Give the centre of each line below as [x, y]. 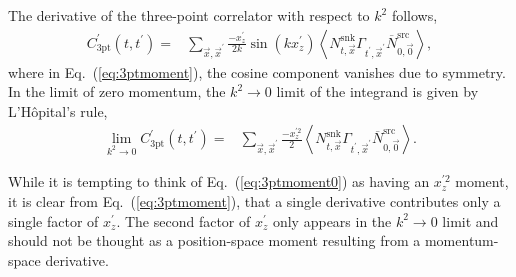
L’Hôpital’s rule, [58, 110]
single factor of [53, 220]
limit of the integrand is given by [377, 91]
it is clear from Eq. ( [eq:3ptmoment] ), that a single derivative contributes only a [254, 201]
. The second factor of [183, 220]
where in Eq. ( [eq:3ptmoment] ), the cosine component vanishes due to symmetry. [257, 71]
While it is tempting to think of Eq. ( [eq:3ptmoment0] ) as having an [219, 181]
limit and [470, 220]
